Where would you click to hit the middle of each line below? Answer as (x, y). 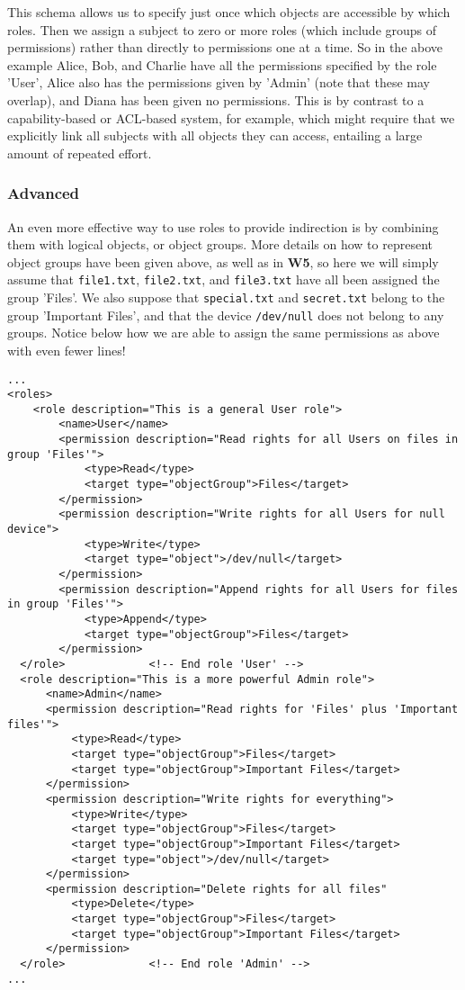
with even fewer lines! (67, 350)
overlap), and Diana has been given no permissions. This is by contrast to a (216, 99)
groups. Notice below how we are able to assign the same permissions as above (224, 333)
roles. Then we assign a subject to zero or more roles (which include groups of (222, 29)
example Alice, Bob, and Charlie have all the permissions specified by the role (222, 64)
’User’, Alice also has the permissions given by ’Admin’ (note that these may (219, 82)
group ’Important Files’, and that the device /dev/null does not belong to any (226, 315)
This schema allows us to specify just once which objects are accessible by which (229, 12)
